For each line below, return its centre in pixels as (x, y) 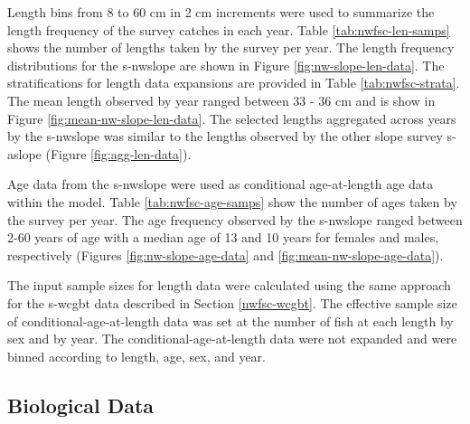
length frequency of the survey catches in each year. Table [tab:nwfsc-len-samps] (229, 29)
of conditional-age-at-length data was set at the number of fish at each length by (230, 320)
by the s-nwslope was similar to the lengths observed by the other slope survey (225, 136)
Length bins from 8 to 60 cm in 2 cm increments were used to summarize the (221, 12)
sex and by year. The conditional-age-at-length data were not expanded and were (232, 339)
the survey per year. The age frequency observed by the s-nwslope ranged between (235, 219)
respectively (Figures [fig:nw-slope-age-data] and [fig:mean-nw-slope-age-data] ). (226, 254)
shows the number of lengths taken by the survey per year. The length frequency (231, 47)
